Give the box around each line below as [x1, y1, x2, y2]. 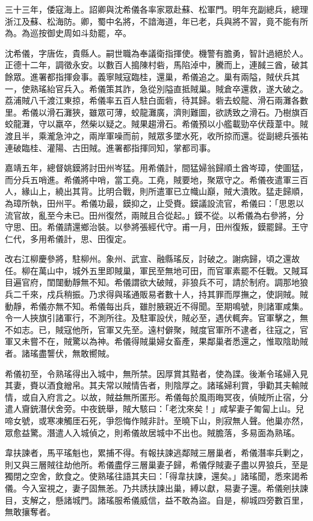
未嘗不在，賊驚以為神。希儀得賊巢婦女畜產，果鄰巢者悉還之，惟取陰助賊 [21, 335, 308, 348]
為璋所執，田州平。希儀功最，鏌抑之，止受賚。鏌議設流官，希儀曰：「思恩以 [5, 196, 304, 209]
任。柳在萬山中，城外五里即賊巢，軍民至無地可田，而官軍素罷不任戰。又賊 [5, 264, 300, 276]
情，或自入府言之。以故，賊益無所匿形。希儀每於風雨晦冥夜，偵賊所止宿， [5, 390, 300, 403]
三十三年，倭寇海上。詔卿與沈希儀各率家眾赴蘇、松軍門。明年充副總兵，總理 [5, 3, 308, 15]
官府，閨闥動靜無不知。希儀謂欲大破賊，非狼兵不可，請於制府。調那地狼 [21, 276, 308, 289]
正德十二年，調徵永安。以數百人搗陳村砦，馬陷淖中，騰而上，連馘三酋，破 [5, 58, 300, 71]
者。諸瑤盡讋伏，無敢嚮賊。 [5, 347, 114, 360]
